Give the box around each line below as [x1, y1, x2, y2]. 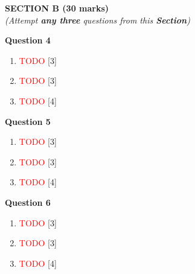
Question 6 [5, 196, 51, 208]
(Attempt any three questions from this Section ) [5, 13, 190, 26]
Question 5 [5, 115, 51, 127]
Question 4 [5, 34, 51, 46]
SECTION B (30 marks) [5, 2, 109, 14]
